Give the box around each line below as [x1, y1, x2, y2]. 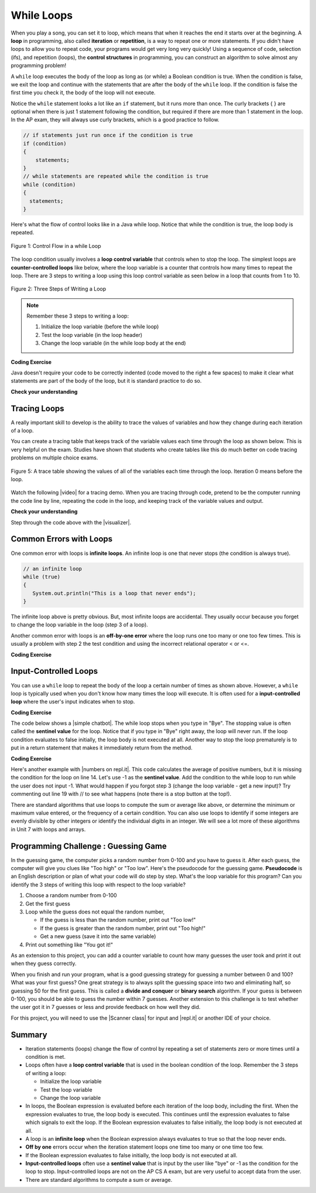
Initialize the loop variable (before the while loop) [41, 323, 159, 330]
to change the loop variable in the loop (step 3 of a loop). [11, 621, 149, 628]
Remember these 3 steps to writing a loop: [26, 312, 129, 319]
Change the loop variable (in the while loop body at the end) [41, 340, 187, 347]
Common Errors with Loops [11, 534, 113, 544]
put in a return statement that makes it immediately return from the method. [11, 744, 193, 751]
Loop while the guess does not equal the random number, [25, 908, 165, 915]
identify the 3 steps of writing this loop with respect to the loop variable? [11, 881, 186, 888]
